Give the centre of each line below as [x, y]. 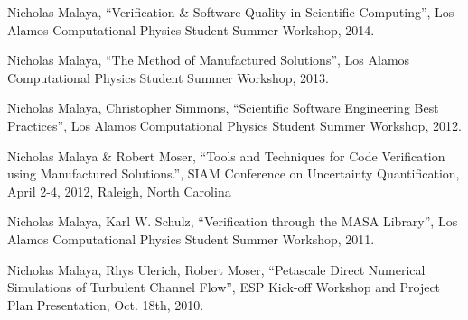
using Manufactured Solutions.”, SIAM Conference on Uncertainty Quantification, [234, 174]
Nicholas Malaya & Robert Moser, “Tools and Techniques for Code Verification [226, 155]
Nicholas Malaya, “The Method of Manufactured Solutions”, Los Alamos [209, 60]
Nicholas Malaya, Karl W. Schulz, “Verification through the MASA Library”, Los [233, 221]
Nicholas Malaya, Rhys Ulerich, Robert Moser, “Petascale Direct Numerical [216, 269]
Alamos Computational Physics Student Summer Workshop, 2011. [191, 238]
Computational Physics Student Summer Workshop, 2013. [168, 77]
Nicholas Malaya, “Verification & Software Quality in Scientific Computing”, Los [231, 12]
